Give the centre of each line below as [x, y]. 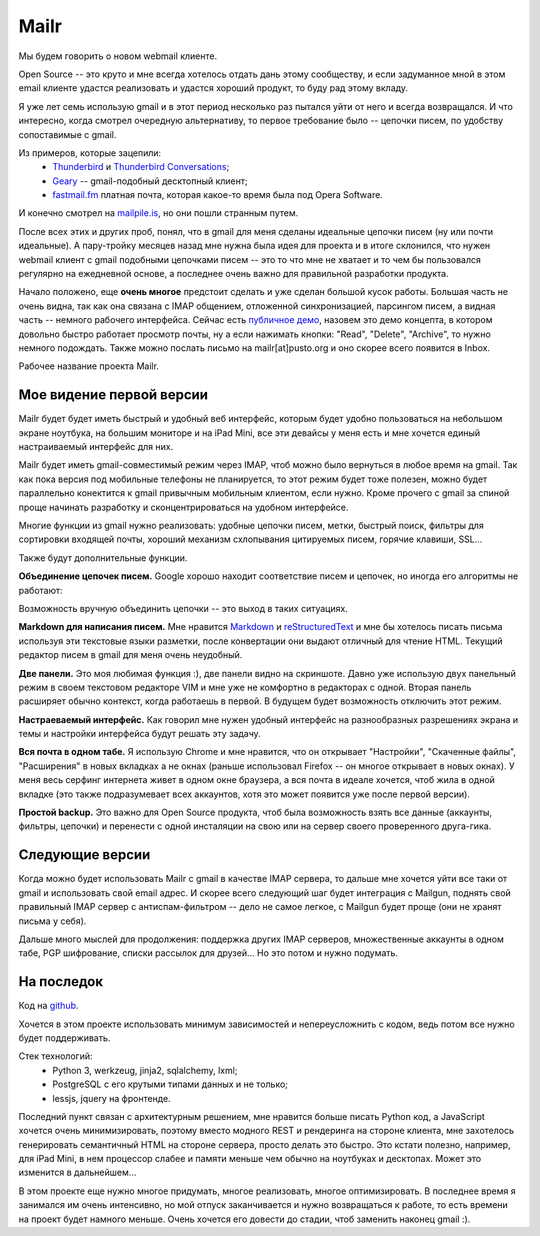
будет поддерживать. [64, 1037]
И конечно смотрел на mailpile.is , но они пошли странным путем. [158, 213]
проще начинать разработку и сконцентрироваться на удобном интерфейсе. [183, 507]
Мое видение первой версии [113, 395]
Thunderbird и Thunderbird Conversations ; [141, 167]
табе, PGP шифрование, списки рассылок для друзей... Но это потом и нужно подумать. [208, 953]
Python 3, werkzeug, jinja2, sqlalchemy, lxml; [145, 1070]
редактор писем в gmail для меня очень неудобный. [130, 655]
